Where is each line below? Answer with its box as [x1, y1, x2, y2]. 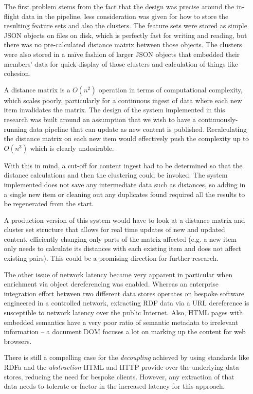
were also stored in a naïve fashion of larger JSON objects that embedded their [4, 49, 240, 59]
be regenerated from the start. [4, 198, 94, 209]
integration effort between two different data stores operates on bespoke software [4, 288, 245, 298]
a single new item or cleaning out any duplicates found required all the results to [4, 189, 245, 199]
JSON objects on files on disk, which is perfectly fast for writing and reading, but [4, 30, 247, 40]
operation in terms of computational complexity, [98, 84, 243, 94]
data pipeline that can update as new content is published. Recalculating [29, 124, 247, 134]
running [4, 124, 27, 134]
